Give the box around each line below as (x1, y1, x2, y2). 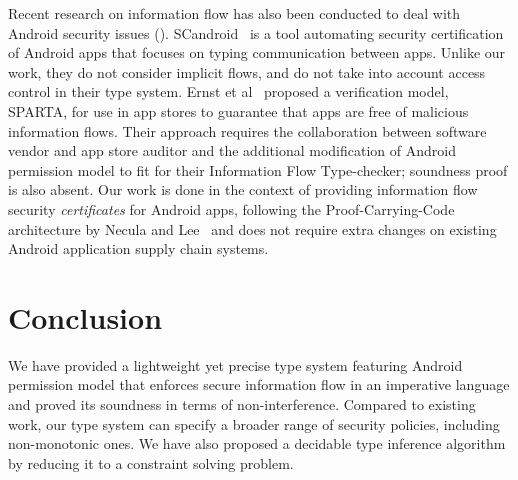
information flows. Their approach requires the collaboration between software (8, 120, 487, 141)
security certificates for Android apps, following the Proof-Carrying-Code (8, 198, 455, 219)
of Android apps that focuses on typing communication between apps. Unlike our (8, 42, 506, 63)
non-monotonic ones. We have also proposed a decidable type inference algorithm (8, 433, 506, 454)
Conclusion (8, 296, 163, 337)
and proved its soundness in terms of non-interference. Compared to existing (8, 394, 476, 415)
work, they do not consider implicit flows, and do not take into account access (8, 61, 486, 82)
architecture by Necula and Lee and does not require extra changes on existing (8, 218, 497, 239)
